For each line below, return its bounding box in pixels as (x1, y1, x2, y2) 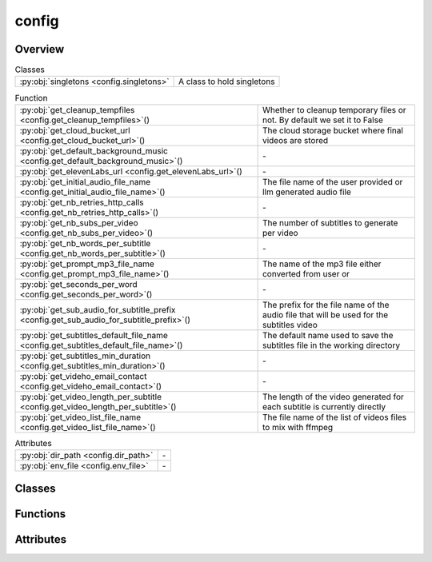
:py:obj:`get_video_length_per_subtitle (19, 391, 162, 402)
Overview (14, 42, 65, 56)
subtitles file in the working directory (262, 340, 400, 351)
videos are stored (262, 134, 329, 145)
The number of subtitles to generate (262, 217, 398, 228)
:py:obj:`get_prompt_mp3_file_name (19, 258, 155, 269)
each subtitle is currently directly (262, 401, 386, 412)
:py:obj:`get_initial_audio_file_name (19, 176, 151, 187)
